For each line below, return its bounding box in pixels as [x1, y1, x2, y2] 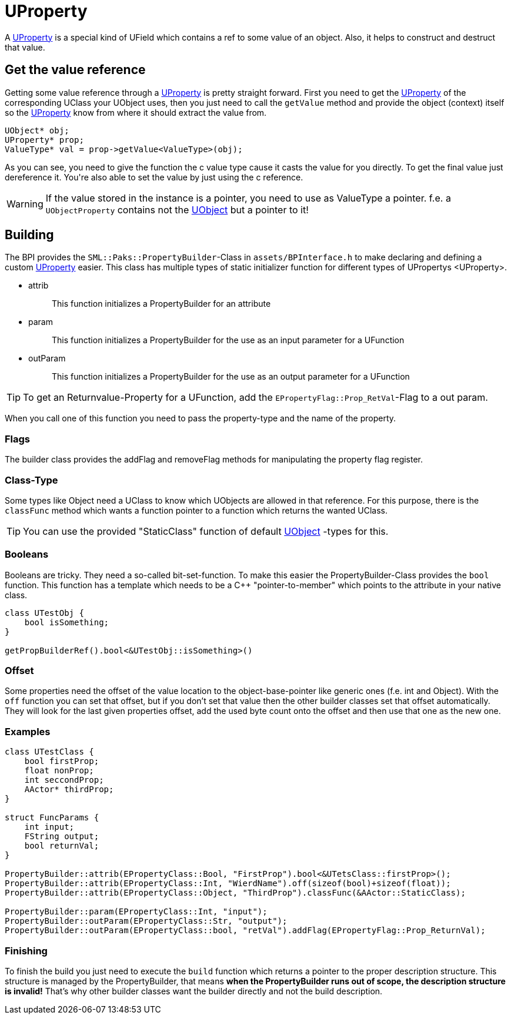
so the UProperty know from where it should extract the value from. [5, 107, 267, 118]
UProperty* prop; [5, 135, 84, 145]
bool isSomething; [24, 617, 109, 627]
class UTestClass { [5, 747, 94, 757]
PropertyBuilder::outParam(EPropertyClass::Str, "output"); [5, 916, 288, 926]
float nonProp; [24, 766, 94, 776]
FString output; [24, 832, 99, 842]
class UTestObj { [5, 608, 84, 618]
